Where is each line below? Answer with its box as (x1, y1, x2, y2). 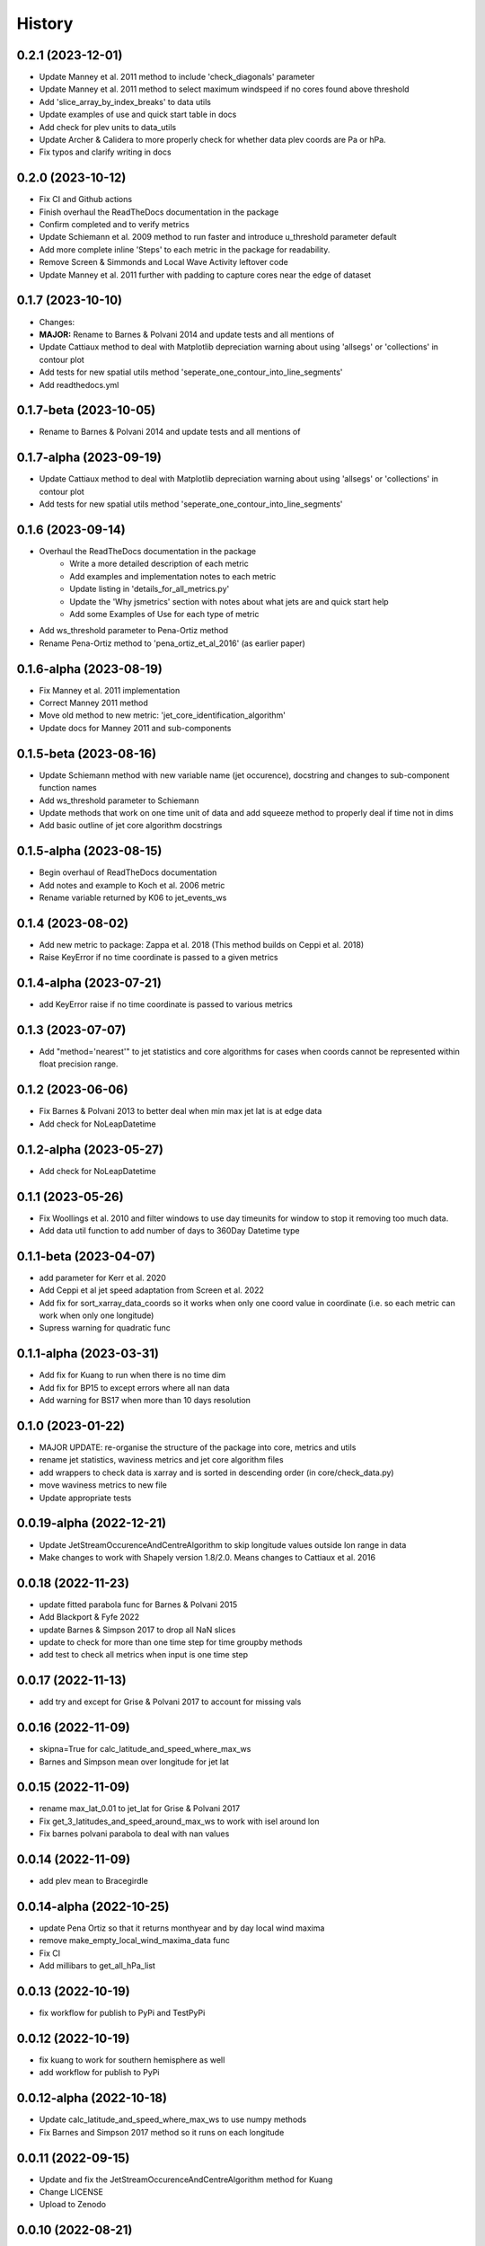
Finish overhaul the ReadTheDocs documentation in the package (39, 207, 279, 217)
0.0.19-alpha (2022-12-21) (16, 1516, 166, 1531)
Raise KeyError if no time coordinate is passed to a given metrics (39, 952, 278, 963)
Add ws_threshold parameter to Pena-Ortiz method (39, 625, 229, 636)
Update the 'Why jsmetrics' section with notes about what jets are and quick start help (69, 596, 390, 606)
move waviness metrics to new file (39, 1480, 168, 1490)
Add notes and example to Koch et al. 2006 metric (39, 880, 225, 890)
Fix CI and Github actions (39, 194, 133, 205)
